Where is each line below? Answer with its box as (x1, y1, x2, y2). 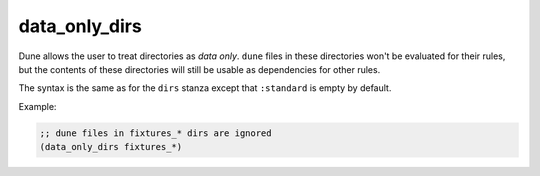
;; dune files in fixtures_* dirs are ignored (39, 127, 272, 139)
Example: (18, 100, 57, 112)
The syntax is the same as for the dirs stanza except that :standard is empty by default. (18, 82, 392, 94)
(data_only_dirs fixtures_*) (39, 141, 183, 153)
